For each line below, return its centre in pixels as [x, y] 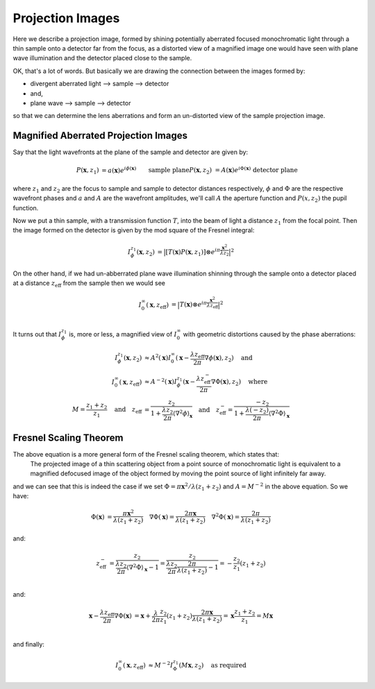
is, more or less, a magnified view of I [123, 334]
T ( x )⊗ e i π [193, 304]
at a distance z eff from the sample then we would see [89, 283]
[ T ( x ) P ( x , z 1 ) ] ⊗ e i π [193, 252]
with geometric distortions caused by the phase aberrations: [269, 334]
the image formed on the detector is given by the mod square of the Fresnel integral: [134, 230]
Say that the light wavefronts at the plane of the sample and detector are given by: [131, 152]
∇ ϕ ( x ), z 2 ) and [228, 359]
